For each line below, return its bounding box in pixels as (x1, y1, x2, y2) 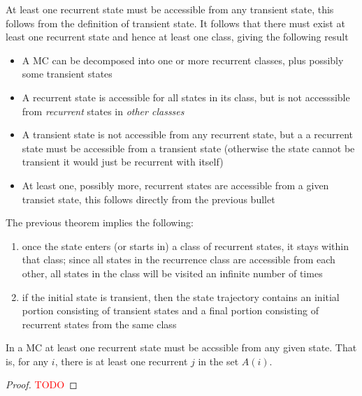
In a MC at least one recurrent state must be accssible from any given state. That (6, 340, 357, 355)
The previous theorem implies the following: (6, 215, 194, 230)
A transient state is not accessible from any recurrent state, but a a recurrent (22, 127, 354, 142)
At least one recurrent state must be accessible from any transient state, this (6, 2, 334, 16)
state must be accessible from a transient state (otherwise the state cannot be (22, 140, 355, 155)
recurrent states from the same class (22, 316, 177, 331)
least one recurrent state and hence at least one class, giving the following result (6, 29, 349, 44)
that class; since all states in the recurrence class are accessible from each (22, 252, 335, 267)
